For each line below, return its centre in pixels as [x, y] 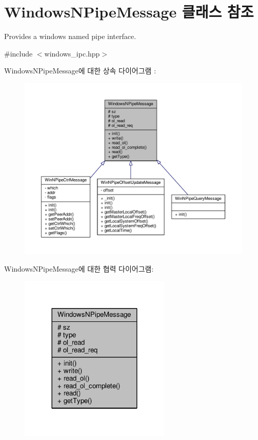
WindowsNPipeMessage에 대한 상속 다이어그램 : [80, 71]
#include [18, 53]
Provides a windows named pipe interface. [70, 36]
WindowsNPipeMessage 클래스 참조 [129, 12]
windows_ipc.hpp [72, 53]
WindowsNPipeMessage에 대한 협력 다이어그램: [79, 268]
